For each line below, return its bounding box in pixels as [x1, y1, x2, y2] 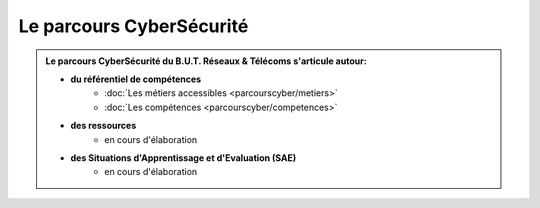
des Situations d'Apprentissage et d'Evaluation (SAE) [70, 151, 297, 164]
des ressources [70, 120, 137, 132]
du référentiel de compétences [70, 73, 202, 85]
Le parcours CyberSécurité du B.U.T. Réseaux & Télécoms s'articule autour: [45, 55, 367, 67]
